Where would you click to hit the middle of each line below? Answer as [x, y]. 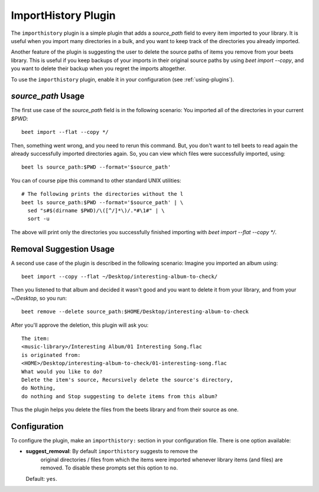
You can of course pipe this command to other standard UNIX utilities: [96, 181]
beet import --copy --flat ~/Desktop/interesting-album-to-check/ [120, 276]
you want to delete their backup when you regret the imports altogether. [98, 68]
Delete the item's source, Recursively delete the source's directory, [127, 380]
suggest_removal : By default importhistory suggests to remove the [112, 451]
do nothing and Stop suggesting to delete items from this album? [120, 396]
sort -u [38, 219]
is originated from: [51, 355]
